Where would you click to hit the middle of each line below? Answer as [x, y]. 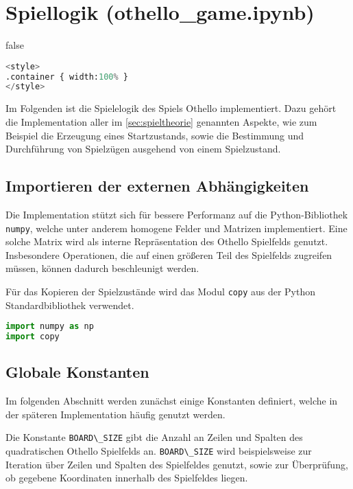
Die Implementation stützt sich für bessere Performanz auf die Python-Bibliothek [177, 214]
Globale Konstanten [77, 372]
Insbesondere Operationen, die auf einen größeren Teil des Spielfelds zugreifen [169, 254]
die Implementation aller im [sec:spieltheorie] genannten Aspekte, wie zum [161, 121]
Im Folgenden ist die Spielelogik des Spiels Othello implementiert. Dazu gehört [171, 108]
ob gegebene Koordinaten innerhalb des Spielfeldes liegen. [127, 478]
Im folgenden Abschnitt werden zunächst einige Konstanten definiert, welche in [172, 401]
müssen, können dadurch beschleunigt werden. [102, 268]
